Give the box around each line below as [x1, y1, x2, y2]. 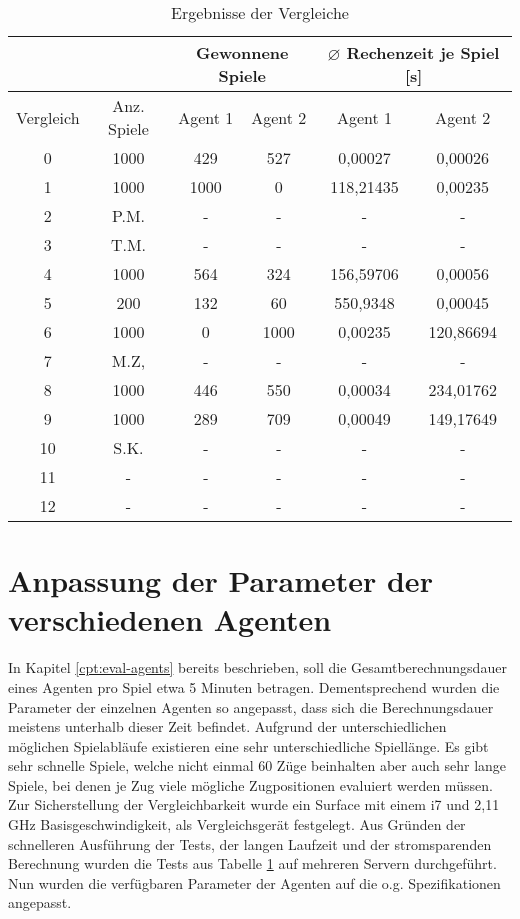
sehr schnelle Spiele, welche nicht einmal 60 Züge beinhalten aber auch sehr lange [8, 755, 507, 776]
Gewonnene [196, 41, 289, 64]
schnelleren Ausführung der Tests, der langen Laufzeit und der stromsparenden [8, 833, 492, 854]
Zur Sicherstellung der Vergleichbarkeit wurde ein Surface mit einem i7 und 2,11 [8, 794, 500, 815]
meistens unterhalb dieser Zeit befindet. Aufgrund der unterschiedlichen [8, 716, 447, 737]
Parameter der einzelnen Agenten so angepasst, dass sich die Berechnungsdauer [8, 696, 494, 717]
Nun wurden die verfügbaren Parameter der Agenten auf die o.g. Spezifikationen [8, 872, 501, 893]
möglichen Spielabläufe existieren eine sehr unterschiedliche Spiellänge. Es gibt [8, 735, 489, 756]
